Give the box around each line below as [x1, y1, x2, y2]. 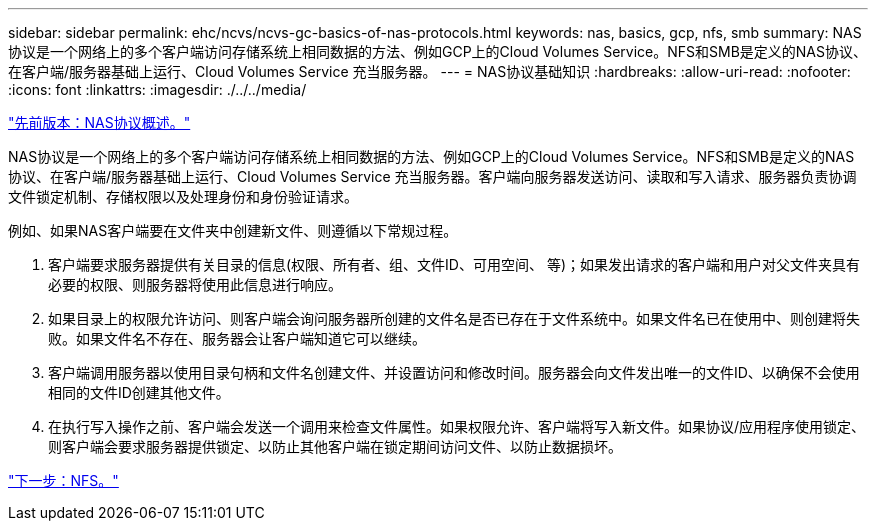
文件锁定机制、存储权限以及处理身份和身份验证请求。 [8, 188, 358, 205]
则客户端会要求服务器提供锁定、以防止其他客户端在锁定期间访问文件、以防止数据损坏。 [48, 438, 622, 455]
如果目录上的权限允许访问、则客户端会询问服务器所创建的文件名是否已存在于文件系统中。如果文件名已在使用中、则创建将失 [48, 310, 860, 327]
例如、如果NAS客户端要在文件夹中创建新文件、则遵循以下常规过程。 [8, 222, 458, 239]
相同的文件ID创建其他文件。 [48, 384, 230, 401]
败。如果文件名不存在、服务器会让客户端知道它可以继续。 [48, 330, 426, 347]
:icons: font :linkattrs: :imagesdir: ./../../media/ [8, 81, 307, 98]
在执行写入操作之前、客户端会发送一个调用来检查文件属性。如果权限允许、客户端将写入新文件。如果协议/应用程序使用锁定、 [48, 418, 866, 435]
